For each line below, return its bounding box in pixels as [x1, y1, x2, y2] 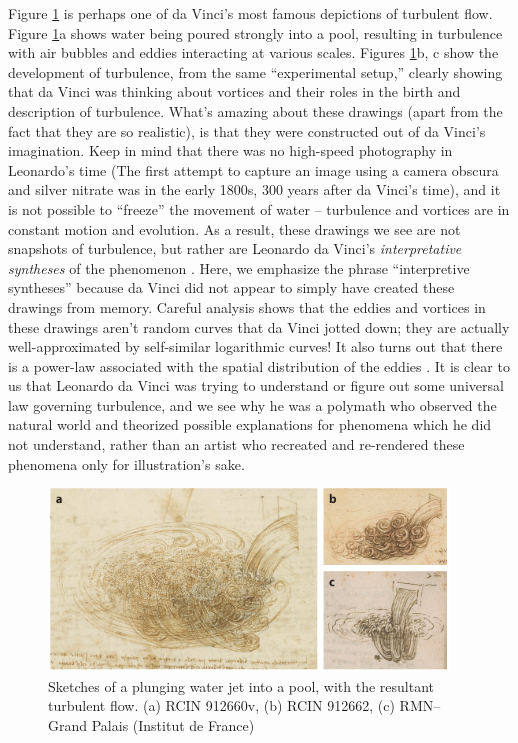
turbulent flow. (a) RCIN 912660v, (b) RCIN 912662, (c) [48, 695, 395, 716]
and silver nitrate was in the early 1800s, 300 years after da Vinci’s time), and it [8, 179, 501, 200]
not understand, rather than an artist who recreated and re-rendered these [8, 434, 465, 455]
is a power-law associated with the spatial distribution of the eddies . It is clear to [8, 355, 510, 376]
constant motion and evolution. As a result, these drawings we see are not [8, 218, 461, 239]
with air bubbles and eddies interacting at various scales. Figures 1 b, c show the [8, 42, 499, 63]
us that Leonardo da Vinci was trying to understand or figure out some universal [8, 375, 504, 396]
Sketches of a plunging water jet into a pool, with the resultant [48, 675, 435, 696]
